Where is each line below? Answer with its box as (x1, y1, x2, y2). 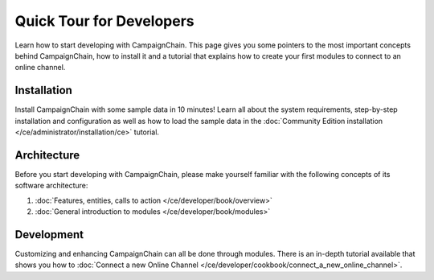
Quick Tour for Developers (14, 12, 194, 30)
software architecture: (14, 181, 88, 191)
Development (14, 228, 84, 241)
